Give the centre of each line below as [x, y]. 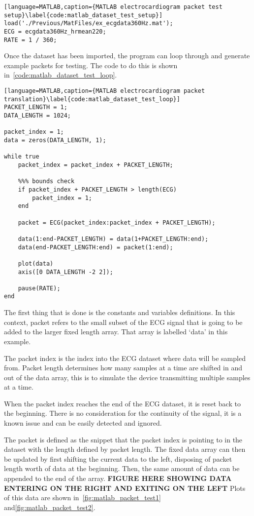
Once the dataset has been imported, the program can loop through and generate [127, 56]
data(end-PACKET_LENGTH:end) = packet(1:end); [95, 247]
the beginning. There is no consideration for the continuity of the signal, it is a [123, 413]
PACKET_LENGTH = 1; [36, 107]
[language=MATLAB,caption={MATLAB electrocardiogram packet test [113, 7]
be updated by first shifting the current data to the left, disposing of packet [118, 458]
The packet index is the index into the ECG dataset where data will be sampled [125, 358]
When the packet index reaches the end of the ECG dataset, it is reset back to [122, 403]
